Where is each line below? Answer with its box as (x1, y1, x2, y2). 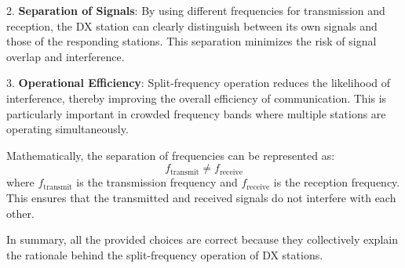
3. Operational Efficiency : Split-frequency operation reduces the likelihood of (6, 74, 391, 91)
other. (6, 205, 35, 221)
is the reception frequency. (273, 174, 400, 190)
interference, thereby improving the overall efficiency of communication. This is (6, 89, 387, 106)
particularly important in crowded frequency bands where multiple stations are (6, 105, 386, 121)
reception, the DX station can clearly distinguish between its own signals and (6, 17, 378, 34)
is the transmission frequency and (76, 174, 238, 190)
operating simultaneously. (6, 121, 129, 137)
